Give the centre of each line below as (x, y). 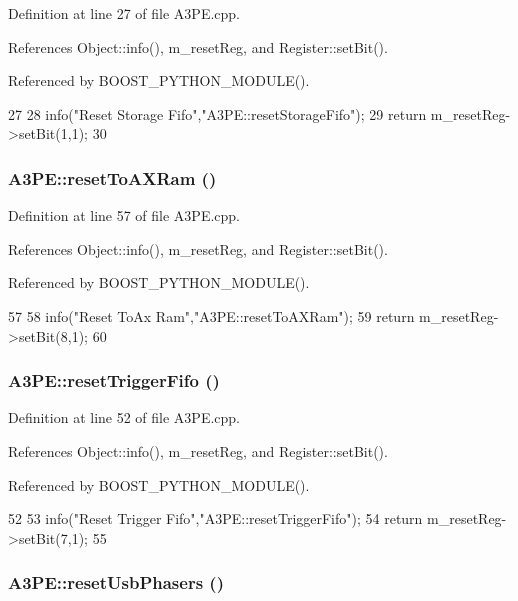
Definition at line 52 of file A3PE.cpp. (124, 417)
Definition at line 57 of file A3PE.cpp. (124, 215)
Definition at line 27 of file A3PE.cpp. (124, 13)
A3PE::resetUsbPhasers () (116, 582)
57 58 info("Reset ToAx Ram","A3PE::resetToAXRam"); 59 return (211, 315)
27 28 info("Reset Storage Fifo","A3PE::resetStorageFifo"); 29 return (217, 113)
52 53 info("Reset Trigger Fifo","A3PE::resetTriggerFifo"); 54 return (215, 518)
